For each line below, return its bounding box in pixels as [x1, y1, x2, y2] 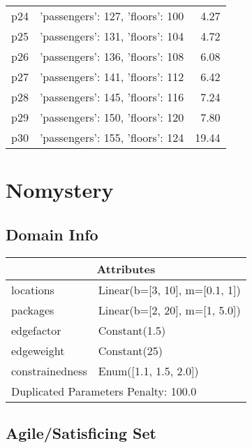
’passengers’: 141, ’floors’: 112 [39, 68, 184, 85]
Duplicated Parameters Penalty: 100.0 [11, 382, 197, 399]
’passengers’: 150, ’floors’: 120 [39, 109, 184, 125]
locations [11, 281, 54, 298]
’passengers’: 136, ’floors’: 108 [39, 48, 184, 64]
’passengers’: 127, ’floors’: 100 [39, 8, 184, 24]
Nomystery [6, 175, 114, 204]
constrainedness [11, 362, 87, 379]
